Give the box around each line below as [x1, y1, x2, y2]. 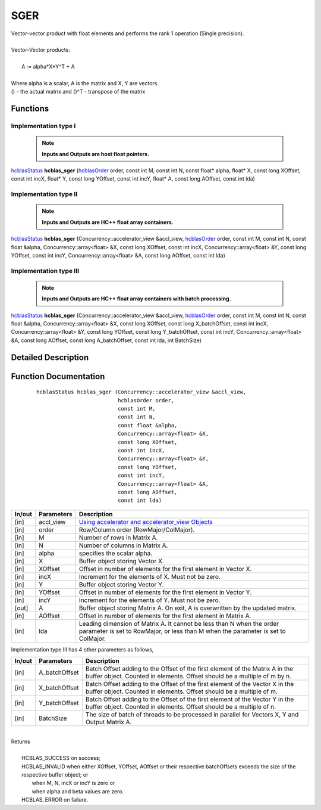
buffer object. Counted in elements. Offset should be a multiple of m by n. [85, 672, 291, 681]
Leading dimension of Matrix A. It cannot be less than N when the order [78, 619, 279, 628]
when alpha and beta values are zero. [32, 787, 124, 795]
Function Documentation [11, 371, 105, 381]
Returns [11, 738, 30, 745]
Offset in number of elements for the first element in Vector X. [78, 564, 252, 573]
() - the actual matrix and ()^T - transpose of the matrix [11, 88, 146, 95]
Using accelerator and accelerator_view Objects [78, 517, 213, 526]
